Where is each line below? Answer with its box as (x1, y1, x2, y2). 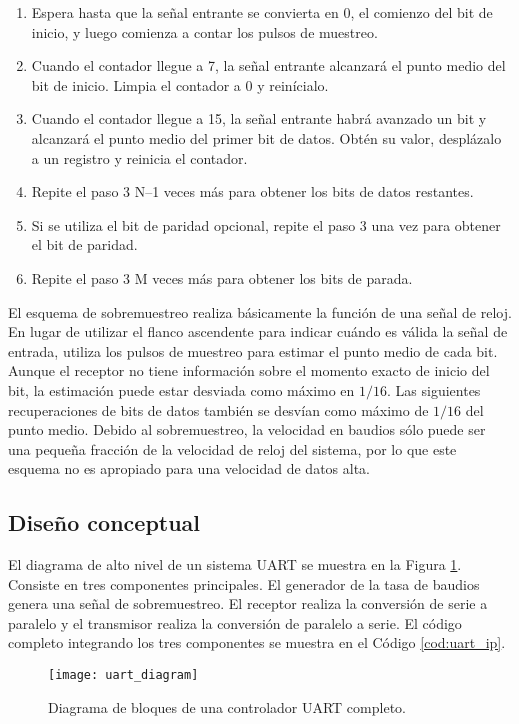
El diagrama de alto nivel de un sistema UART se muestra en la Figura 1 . (8, 554, 462, 575)
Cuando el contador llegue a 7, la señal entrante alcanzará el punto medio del (31, 55, 506, 76)
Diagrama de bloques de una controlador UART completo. (48, 696, 406, 717)
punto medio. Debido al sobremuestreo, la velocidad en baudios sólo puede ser (8, 419, 486, 440)
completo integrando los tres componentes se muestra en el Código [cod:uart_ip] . (8, 632, 506, 653)
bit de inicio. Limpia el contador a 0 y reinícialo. (31, 74, 329, 95)
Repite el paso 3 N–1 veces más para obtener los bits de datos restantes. (31, 181, 474, 202)
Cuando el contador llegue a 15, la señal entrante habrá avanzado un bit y (31, 108, 487, 129)
